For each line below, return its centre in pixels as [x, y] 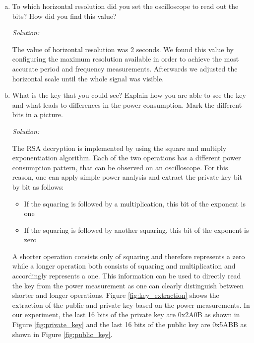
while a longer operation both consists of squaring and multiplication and [124, 266]
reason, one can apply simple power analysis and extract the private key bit [127, 177]
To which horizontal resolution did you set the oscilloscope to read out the [125, 6]
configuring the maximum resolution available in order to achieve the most [126, 59]
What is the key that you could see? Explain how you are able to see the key [129, 95]
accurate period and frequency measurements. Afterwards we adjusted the [125, 68]
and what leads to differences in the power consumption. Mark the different [127, 104]
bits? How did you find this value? [64, 16]
